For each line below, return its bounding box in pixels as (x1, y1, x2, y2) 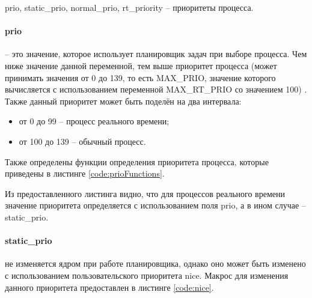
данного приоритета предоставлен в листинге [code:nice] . (5, 281, 214, 293)
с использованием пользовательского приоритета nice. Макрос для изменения (5, 269, 289, 281)
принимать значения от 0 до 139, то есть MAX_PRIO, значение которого (5, 71, 276, 84)
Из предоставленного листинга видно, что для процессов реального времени (5, 187, 285, 199)
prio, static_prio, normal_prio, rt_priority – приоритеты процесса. (5, 1, 254, 13)
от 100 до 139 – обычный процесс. (19, 135, 146, 147)
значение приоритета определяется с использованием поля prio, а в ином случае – (5, 199, 306, 211)
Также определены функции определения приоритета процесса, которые (5, 155, 269, 168)
